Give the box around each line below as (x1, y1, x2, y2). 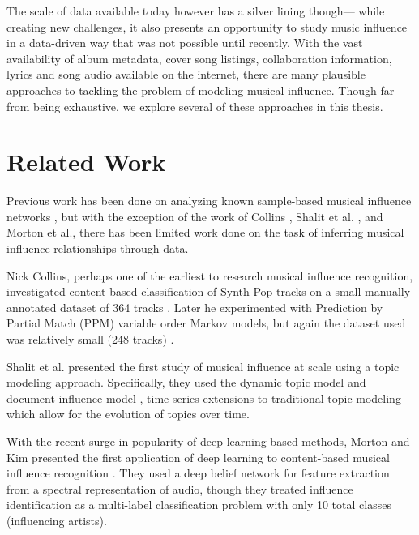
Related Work (6, 145, 166, 178)
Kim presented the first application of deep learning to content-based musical (6, 448, 390, 465)
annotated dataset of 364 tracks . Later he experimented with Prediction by (6, 298, 383, 315)
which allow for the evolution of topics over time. (6, 405, 250, 422)
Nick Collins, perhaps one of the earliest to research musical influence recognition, (6, 267, 413, 284)
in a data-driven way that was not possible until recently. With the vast (6, 34, 363, 51)
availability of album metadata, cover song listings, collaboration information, (6, 49, 392, 66)
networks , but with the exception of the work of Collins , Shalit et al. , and (6, 208, 383, 225)
